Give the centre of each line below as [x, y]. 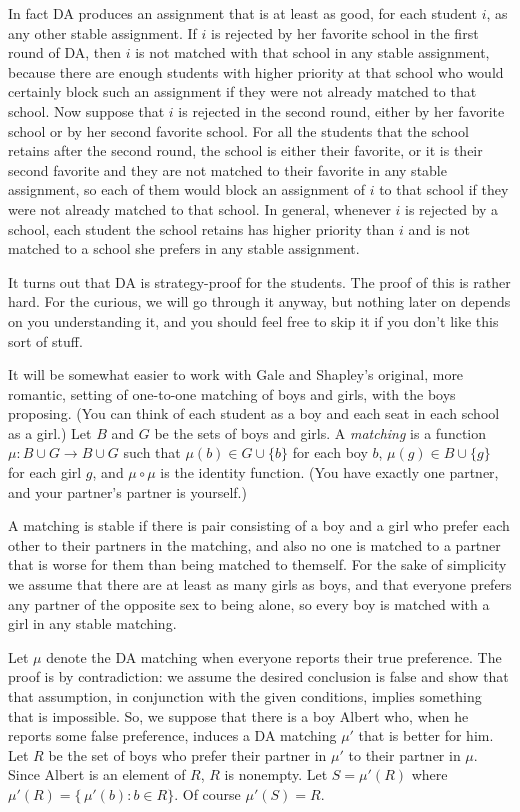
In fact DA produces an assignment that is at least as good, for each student [242, 13]
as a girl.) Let [50, 432]
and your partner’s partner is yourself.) [127, 491]
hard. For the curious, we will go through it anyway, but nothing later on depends [259, 301]
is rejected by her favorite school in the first [345, 32]
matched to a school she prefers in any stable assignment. [184, 248]
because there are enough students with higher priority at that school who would [256, 71]
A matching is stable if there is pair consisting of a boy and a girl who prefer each [259, 525]
